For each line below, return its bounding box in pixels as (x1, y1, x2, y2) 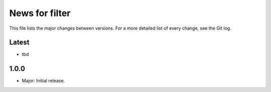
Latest (9, 38, 30, 47)
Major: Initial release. (22, 78, 65, 84)
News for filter (9, 8, 71, 19)
